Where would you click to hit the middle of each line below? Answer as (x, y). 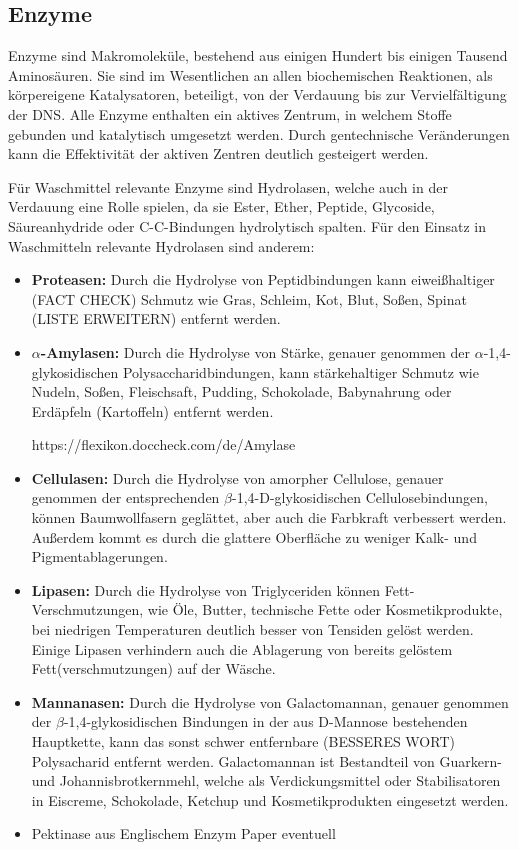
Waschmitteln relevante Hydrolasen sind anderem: (161, 245)
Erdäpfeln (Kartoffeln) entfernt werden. (152, 410)
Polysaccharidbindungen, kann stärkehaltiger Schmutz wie (300, 371)
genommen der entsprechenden (125, 497)
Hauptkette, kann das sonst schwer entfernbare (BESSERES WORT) (243, 741)
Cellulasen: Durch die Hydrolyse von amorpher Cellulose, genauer (237, 477)
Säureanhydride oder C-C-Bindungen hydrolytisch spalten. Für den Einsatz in (247, 225)
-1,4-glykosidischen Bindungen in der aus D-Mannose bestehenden (265, 721)
